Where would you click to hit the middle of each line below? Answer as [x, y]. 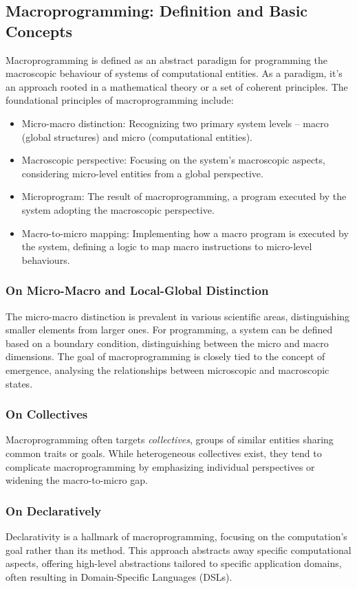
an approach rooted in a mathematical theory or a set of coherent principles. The [177, 86]
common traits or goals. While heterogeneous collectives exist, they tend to [164, 453]
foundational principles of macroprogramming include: [120, 100]
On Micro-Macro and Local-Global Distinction [137, 290]
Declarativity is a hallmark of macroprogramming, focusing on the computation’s [176, 536]
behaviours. [46, 259]
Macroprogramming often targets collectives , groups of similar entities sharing [170, 440]
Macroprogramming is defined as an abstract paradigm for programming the [167, 59]
